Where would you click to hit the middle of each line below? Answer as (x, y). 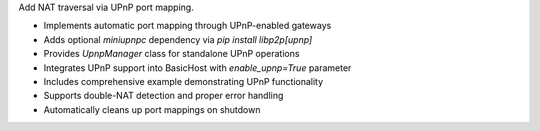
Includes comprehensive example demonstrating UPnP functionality (183, 81)
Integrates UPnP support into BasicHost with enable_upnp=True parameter (197, 67)
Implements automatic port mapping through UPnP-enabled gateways (187, 26)
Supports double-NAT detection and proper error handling (163, 96)
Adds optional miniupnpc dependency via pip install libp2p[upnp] (178, 39)
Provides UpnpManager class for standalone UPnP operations (171, 54)
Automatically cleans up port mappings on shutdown (152, 109)
